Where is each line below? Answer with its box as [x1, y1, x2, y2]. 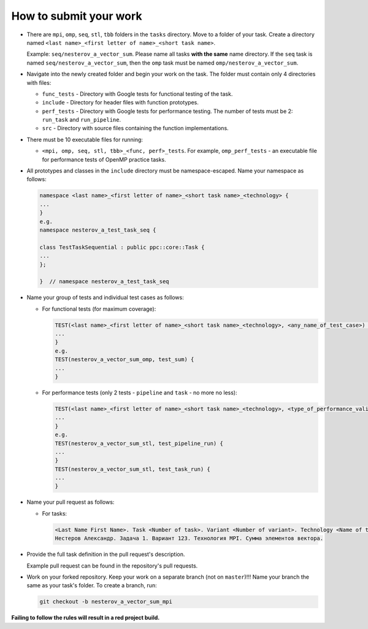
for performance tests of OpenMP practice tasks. [42, 155, 167, 163]
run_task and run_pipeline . [42, 116, 121, 123]
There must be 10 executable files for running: [26, 136, 144, 143]
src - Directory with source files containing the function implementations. [42, 125, 229, 132]
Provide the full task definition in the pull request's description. [26, 550, 185, 558]
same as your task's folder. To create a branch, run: [26, 582, 157, 589]
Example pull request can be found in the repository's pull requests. [26, 562, 198, 569]
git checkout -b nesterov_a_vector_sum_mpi [39, 598, 173, 605]
